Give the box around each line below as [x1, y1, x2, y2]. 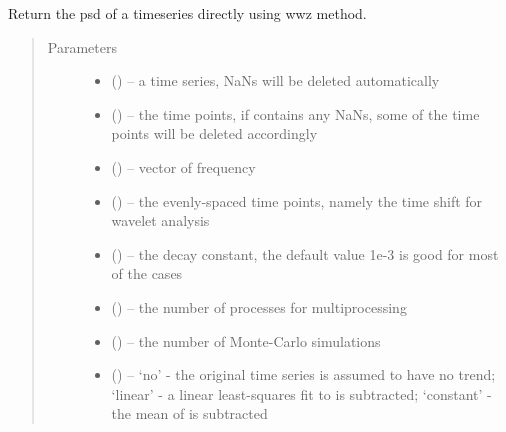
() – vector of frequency [111, 156, 256, 177]
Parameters [47, 36, 117, 57]
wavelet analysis [111, 210, 210, 231]
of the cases [111, 263, 183, 284]
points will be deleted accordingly [111, 123, 318, 144]
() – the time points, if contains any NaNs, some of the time [111, 103, 480, 124]
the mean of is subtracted [111, 403, 268, 424]
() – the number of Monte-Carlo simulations [111, 330, 381, 351]
